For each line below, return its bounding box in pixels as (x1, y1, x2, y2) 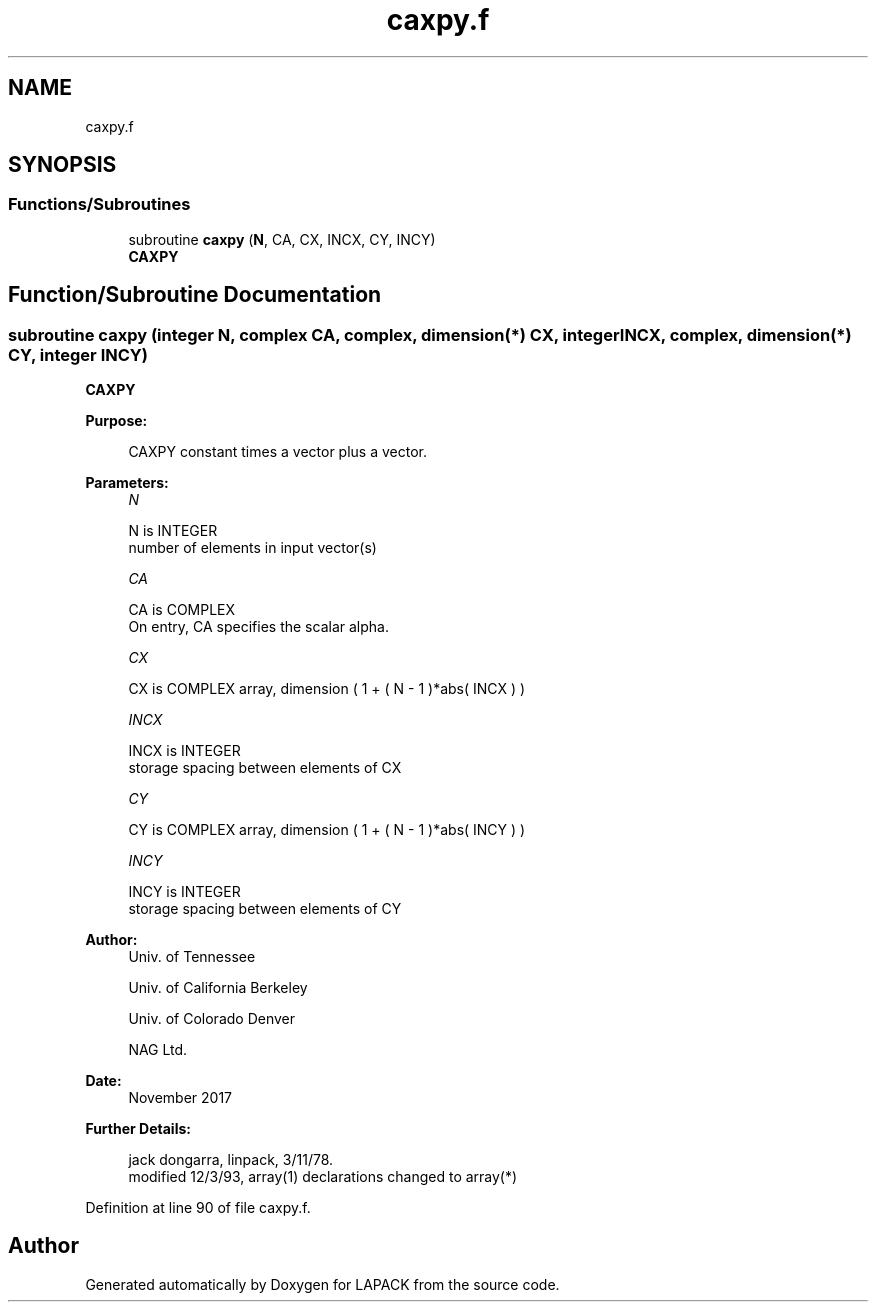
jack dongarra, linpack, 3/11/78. (128, 1151, 334, 1169)
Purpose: (85, 412, 148, 430)
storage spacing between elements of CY (128, 900, 402, 918)
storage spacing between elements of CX (128, 759, 402, 777)
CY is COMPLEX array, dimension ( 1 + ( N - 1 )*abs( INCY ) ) (128, 821, 526, 839)
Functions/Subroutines (8, 194, 191, 215)
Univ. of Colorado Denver (128, 1010, 296, 1028)
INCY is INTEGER (128, 883, 241, 901)
